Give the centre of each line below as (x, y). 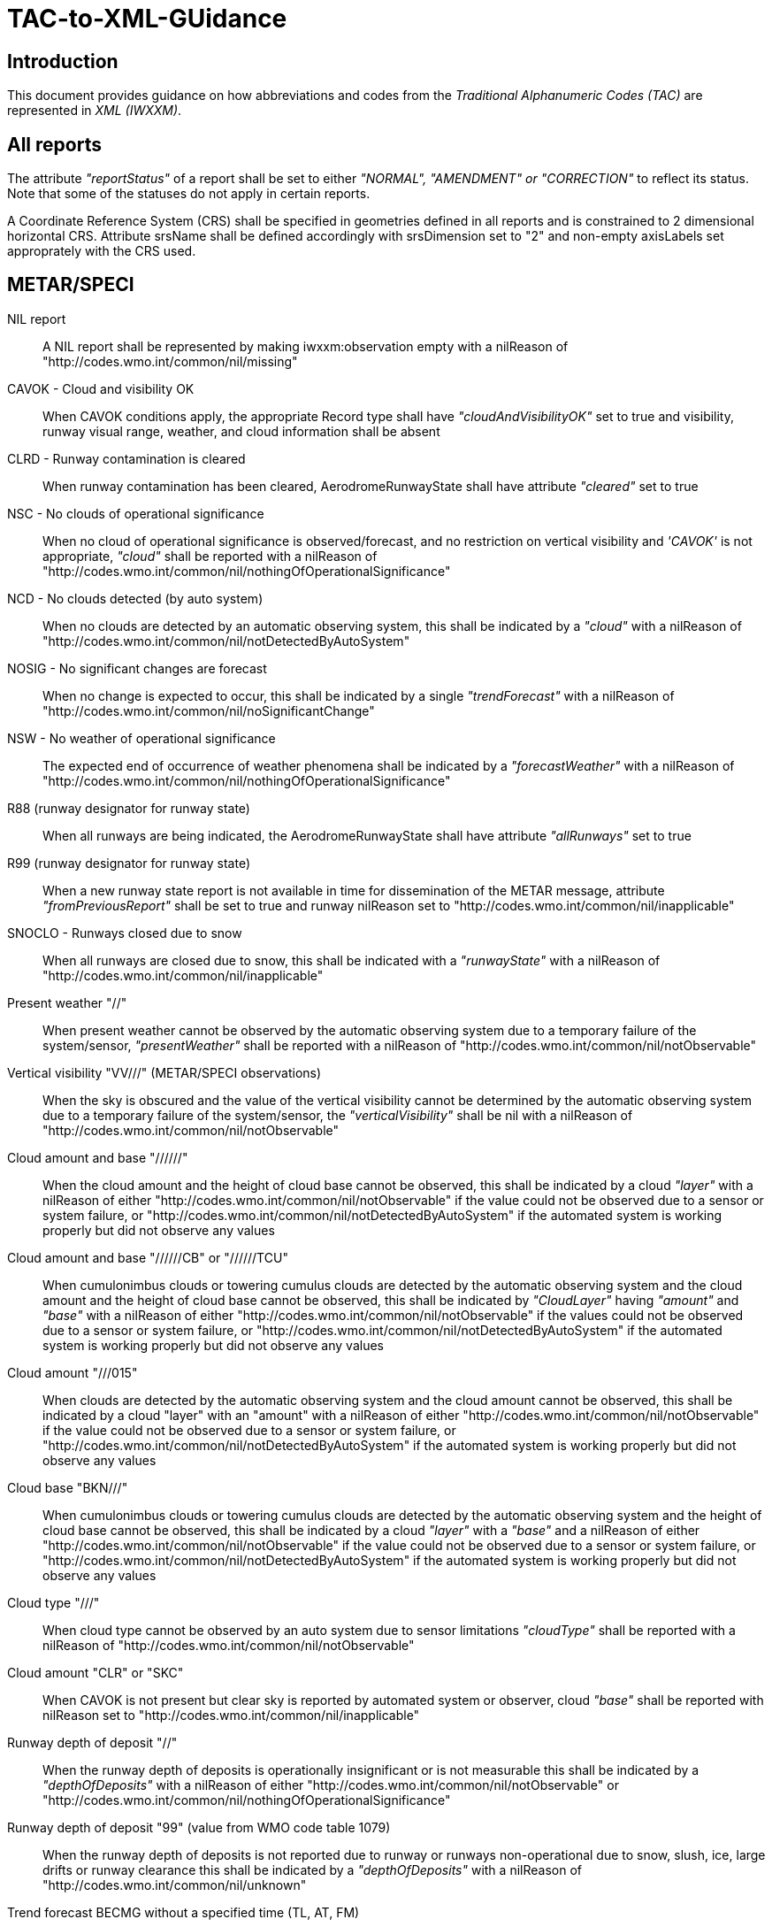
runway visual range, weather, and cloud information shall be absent (241, 431)
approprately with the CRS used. (102, 251)
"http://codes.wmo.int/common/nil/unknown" (175, 1885)
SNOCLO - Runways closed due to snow (125, 933)
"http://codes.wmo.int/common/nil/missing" (170, 361)
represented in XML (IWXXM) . (95, 111)
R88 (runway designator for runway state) (129, 808)
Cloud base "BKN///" (68, 1487)
